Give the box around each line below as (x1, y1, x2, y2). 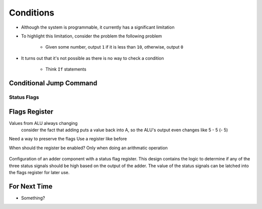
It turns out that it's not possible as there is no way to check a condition (21, 55, 164, 61)
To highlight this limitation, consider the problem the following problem (21, 33, 162, 39)
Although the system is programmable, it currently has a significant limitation (21, 24, 175, 30)
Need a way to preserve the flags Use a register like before (9, 136, 127, 142)
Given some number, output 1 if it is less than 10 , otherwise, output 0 (45, 44, 184, 50)
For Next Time (9, 182, 53, 191)
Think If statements (45, 66, 87, 72)
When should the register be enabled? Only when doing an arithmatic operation (9, 145, 168, 151)
